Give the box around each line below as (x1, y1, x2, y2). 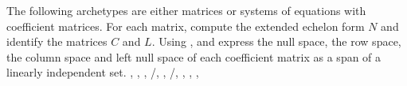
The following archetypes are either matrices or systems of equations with (6, 2, 366, 18)
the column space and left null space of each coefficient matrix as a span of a (6, 48, 382, 65)
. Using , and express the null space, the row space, (151, 33, 401, 50)
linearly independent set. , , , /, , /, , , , (6, 64, 199, 80)
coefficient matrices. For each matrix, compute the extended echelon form (6, 17, 365, 34)
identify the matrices (6, 33, 108, 50)
